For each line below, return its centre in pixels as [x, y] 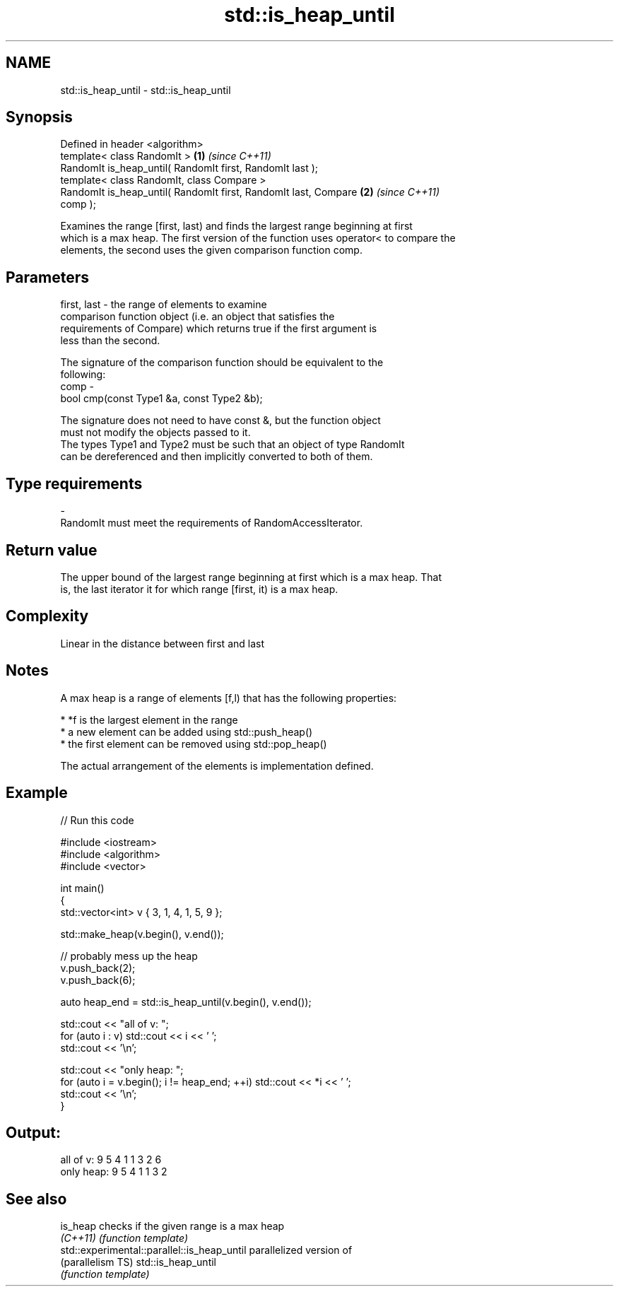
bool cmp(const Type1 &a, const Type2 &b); [161, 399]
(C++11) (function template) [124, 1238]
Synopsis [39, 117]
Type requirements [74, 483]
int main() [82, 888]
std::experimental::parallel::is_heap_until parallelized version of [206, 1250]
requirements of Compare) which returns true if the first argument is [219, 329]
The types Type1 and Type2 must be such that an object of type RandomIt [232, 445]
